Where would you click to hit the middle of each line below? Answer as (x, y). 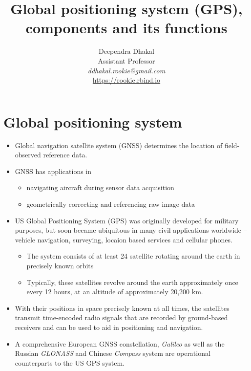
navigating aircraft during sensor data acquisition (100, 187)
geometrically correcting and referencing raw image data (111, 204)
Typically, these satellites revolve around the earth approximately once (132, 282)
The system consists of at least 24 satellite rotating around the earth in (133, 256)
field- (232, 145)
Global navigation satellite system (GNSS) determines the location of (119, 145)
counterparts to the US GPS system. (70, 362)
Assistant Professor (126, 60)
